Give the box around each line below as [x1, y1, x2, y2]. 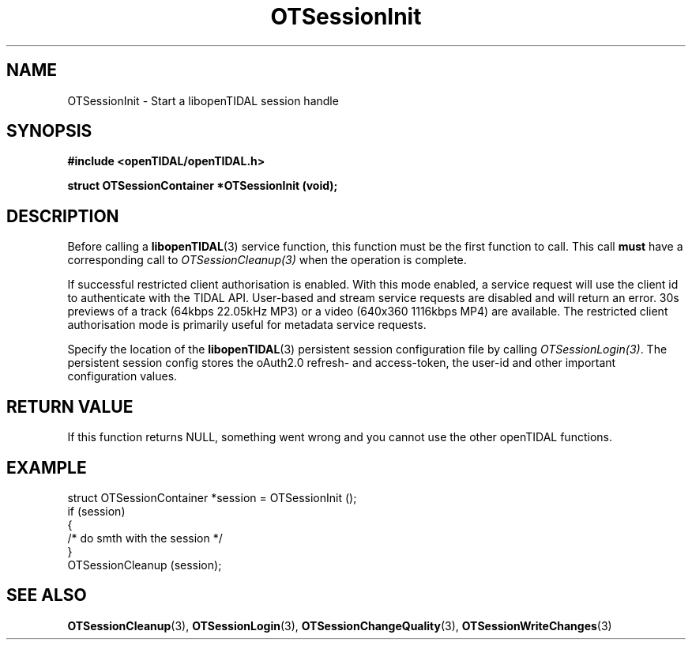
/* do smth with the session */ [67, 531, 223, 545]
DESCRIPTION [6, 206, 119, 226]
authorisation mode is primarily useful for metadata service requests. [67, 318, 427, 332]
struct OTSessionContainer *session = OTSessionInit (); [67, 490, 357, 504]
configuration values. [67, 369, 178, 383]
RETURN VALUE [6, 396, 134, 417]
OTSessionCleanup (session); [67, 557, 222, 572]
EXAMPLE [6, 457, 87, 478]
